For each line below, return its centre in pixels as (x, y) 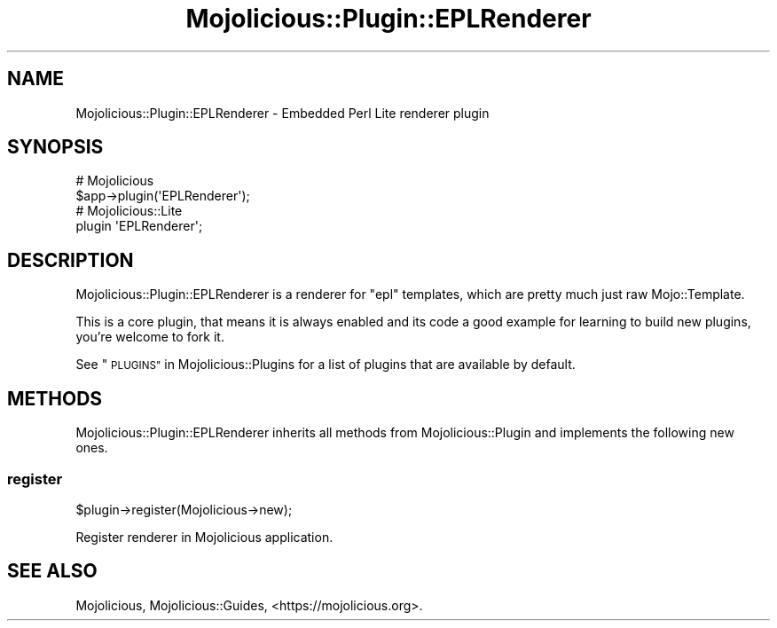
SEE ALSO (52, 571)
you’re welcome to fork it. (150, 337)
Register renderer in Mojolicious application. (204, 537)
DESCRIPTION (71, 260)
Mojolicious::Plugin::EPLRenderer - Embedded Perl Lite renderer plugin (283, 113)
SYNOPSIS (55, 147)
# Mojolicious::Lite (129, 211)
